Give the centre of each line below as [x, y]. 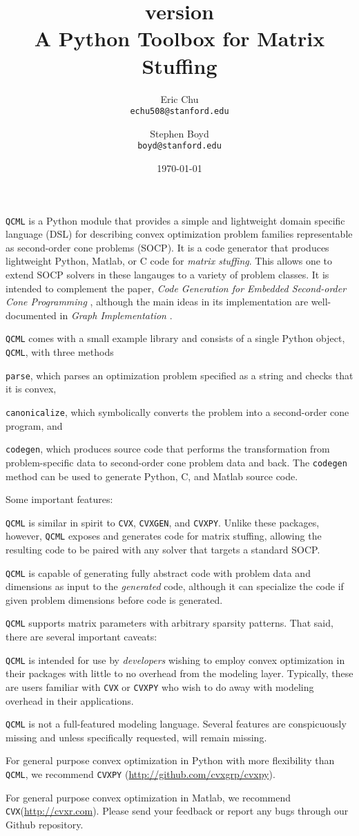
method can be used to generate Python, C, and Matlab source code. [152, 476]
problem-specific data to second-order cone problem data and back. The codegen [176, 462]
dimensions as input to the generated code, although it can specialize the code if [175, 586]
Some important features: [59, 499]
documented [31, 315]
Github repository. [45, 824]
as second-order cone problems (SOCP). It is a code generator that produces [167, 247]
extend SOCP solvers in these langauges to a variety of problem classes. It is [167, 275]
